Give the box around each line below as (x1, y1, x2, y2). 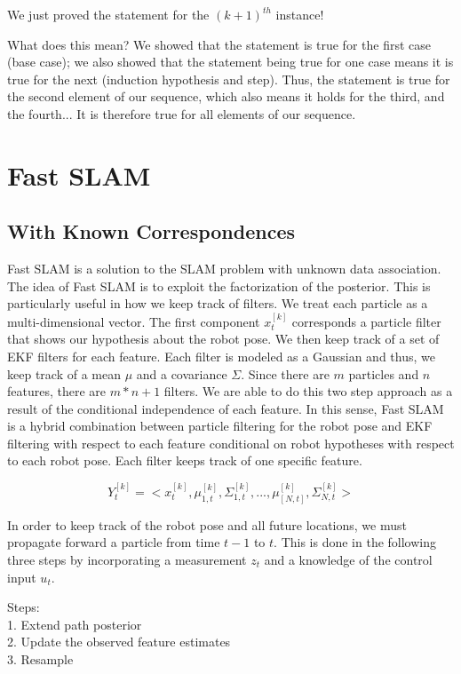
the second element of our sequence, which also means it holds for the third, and (7, 87, 445, 106)
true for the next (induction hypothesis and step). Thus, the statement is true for (7, 69, 450, 88)
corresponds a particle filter (291, 312, 441, 330)
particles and (348, 364, 419, 383)
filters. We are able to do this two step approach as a (163, 382, 453, 400)
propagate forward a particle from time (7, 533, 220, 551)
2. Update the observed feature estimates (7, 632, 231, 651)
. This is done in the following (274, 533, 437, 551)
